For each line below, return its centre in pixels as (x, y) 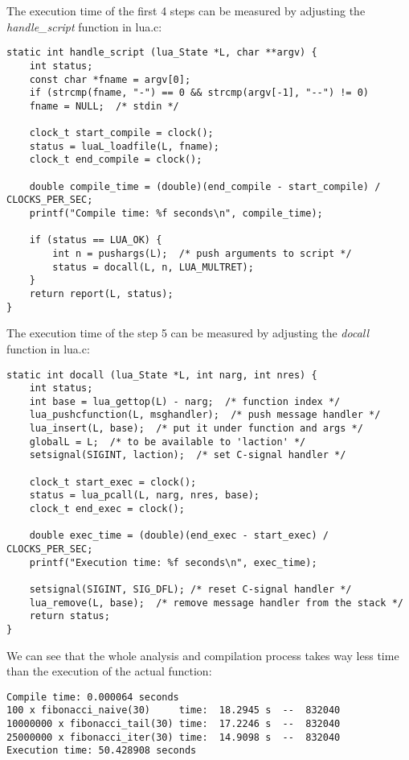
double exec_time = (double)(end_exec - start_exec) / (179, 536)
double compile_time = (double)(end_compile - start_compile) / (205, 186)
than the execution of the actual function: (109, 671)
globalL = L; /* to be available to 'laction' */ (168, 442)
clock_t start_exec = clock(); (113, 482)
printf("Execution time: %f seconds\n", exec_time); (173, 562)
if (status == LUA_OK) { (96, 240)
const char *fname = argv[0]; (110, 79)
